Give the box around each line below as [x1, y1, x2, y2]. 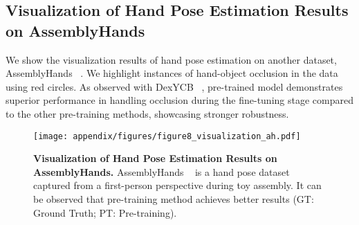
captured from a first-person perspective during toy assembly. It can [33, 178, 322, 192]
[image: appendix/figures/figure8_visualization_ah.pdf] [33, 131, 301, 141]
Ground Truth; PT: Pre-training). [33, 205, 177, 219]
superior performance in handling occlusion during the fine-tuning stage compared [6, 93, 353, 107]
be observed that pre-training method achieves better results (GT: [33, 192, 314, 206]
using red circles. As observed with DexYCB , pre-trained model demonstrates [6, 79, 343, 93]
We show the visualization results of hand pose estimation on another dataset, [6, 52, 337, 66]
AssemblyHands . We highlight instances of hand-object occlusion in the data [6, 66, 338, 80]
